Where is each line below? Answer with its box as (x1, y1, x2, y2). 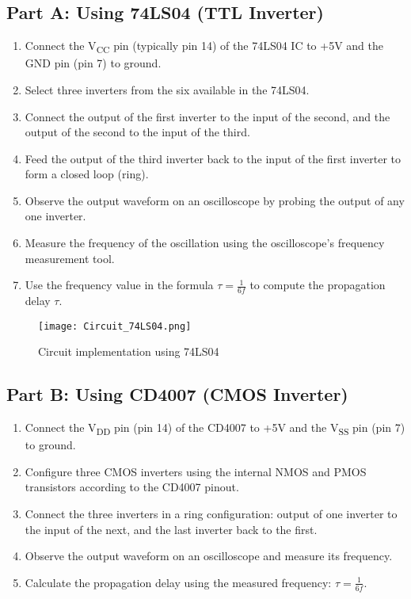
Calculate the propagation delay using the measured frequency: (25, 574, 332, 590)
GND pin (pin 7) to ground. (25, 55, 162, 71)
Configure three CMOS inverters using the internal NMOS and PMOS (25, 463, 367, 479)
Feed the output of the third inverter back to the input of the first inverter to (25, 150, 401, 166)
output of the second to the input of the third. (25, 124, 250, 140)
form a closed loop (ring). (25, 166, 149, 182)
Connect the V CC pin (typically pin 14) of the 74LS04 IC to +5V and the (25, 37, 384, 55)
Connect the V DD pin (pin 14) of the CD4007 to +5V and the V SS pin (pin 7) (25, 419, 405, 437)
